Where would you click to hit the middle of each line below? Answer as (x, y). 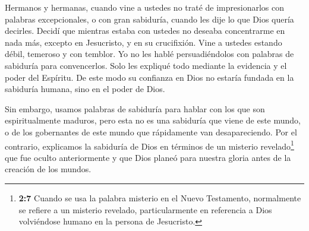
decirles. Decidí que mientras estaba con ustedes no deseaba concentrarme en (145, 31)
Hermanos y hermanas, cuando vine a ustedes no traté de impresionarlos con (145, 7)
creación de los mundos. (48, 169)
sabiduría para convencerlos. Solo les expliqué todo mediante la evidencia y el (146, 65)
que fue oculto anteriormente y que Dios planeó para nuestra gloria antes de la (148, 157)
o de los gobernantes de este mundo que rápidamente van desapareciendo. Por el (151, 132)
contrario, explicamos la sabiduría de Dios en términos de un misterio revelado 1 (149, 145)
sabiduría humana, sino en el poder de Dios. (85, 89)
